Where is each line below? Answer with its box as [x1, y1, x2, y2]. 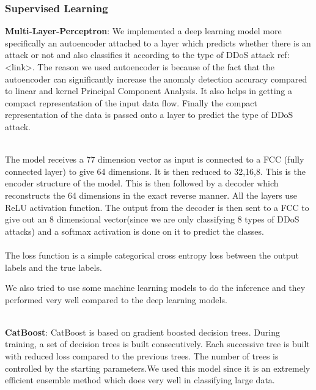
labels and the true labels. [5, 260, 102, 273]
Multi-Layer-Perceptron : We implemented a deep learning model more [5, 24, 282, 37]
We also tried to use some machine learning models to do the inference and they [5, 281, 306, 294]
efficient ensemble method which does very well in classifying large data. [5, 373, 275, 386]
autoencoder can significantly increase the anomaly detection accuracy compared [5, 72, 307, 85]
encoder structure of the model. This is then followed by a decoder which [5, 177, 279, 189]
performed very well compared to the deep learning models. [5, 293, 227, 306]
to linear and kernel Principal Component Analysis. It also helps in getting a [5, 84, 293, 97]
